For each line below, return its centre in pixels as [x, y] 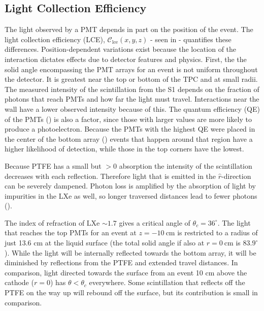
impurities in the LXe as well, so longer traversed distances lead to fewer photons [131, 195]
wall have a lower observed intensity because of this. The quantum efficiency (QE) [132, 108]
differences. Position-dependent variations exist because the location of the [121, 49]
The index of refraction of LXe [52, 222]
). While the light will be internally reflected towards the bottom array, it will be [130, 252]
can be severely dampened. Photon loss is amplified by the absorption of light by [130, 186]
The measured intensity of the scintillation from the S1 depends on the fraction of [132, 89]
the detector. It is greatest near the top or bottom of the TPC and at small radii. [131, 79]
